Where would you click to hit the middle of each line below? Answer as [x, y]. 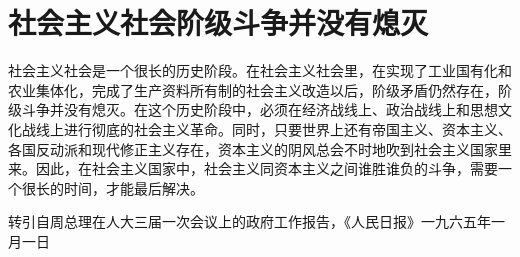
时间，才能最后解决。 [133, 187]
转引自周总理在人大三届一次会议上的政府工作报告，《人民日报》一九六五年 [249, 221]
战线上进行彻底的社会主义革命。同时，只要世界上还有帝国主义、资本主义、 [266, 128]
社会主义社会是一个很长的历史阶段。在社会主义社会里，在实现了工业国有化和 [260, 70]
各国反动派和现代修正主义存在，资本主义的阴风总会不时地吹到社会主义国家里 [260, 148]
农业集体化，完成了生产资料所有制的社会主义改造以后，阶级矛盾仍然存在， [253, 89]
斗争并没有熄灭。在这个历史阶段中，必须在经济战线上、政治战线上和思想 [259, 109]
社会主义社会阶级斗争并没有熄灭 [218, 22]
